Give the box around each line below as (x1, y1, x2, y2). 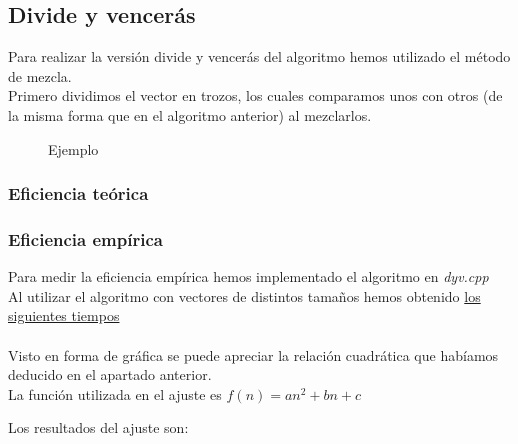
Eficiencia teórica (8, 181, 149, 206)
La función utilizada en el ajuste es (8, 383, 222, 404)
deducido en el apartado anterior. (8, 364, 212, 385)
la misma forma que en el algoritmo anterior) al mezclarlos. (8, 104, 372, 125)
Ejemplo (48, 138, 99, 159)
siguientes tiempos (8, 305, 120, 326)
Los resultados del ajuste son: (8, 417, 189, 438)
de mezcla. (8, 65, 72, 86)
